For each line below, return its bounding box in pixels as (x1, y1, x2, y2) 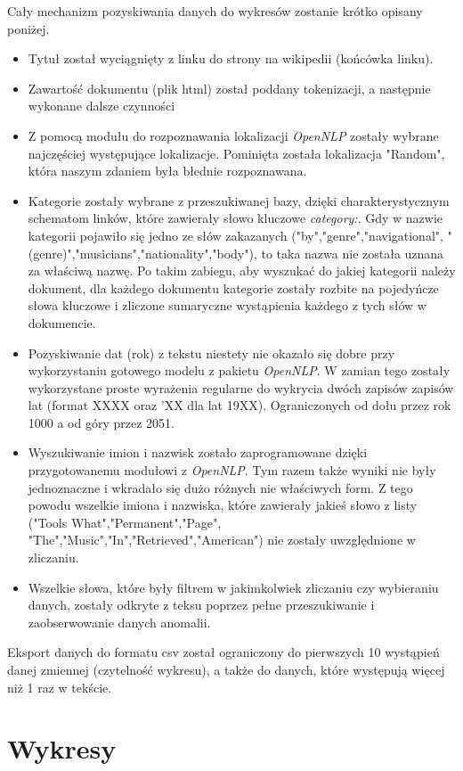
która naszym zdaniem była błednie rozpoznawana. (28, 161, 307, 180)
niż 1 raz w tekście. (7, 677, 112, 696)
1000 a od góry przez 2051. (28, 413, 175, 431)
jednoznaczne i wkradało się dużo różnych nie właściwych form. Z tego (28, 478, 413, 496)
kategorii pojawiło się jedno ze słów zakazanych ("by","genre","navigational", (28, 226, 443, 244)
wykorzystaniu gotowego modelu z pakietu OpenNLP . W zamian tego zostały (28, 361, 451, 380)
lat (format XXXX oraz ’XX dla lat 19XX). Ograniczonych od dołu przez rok (28, 396, 451, 414)
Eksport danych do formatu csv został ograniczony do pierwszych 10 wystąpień (7, 643, 440, 661)
